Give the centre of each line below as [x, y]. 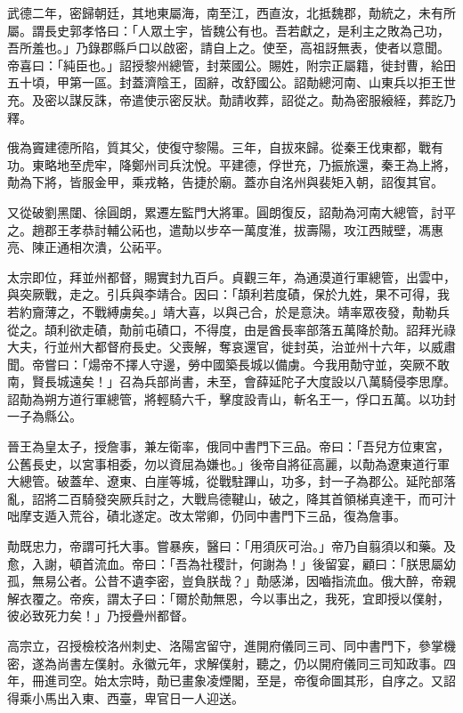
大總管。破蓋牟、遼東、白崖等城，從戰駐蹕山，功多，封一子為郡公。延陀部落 [231, 481]
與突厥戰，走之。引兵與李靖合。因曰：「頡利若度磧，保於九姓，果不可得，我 [228, 294]
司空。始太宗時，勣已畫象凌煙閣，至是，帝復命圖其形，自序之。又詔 [256, 681]
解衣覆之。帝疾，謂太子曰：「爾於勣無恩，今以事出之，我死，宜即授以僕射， [228, 598]
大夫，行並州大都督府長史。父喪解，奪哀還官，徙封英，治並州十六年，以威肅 [231, 347]
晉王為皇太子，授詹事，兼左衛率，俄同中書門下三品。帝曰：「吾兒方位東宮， [228, 446]
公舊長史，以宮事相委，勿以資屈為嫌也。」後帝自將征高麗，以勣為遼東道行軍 [228, 463]
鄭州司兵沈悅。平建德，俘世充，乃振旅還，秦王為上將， [293, 164]
